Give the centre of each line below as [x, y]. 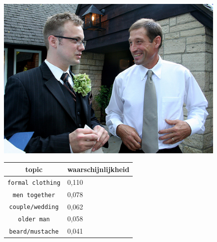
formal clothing [34, 183]
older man [34, 220]
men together [34, 195]
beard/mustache [34, 232]
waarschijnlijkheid [98, 169]
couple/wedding [34, 207]
